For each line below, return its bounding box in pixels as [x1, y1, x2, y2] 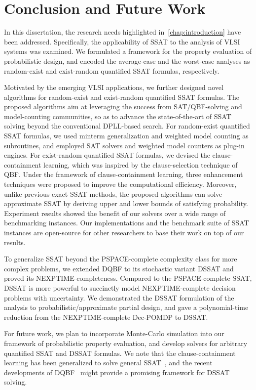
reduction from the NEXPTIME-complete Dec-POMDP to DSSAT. [4, 311, 208, 322]
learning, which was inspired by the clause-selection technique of [43, 159, 238, 170]
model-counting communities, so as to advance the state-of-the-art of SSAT [4, 111, 231, 121]
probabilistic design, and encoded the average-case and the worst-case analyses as [4, 55, 250, 66]
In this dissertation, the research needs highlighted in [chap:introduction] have [4, 27, 241, 37]
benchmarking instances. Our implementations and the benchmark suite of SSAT [4, 217, 249, 228]
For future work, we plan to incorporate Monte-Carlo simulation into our [4, 328, 224, 339]
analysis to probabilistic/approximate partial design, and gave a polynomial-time [4, 302, 249, 312]
